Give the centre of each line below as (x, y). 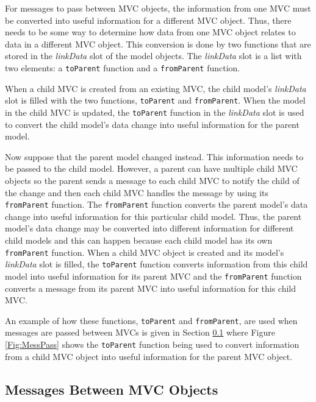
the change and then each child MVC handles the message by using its (137, 192)
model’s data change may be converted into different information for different (149, 228)
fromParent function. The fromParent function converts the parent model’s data (156, 204)
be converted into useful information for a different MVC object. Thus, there (148, 20)
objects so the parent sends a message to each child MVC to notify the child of (152, 180)
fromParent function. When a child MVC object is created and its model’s (145, 252)
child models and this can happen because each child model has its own (139, 240)
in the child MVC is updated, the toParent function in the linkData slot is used (155, 112)
